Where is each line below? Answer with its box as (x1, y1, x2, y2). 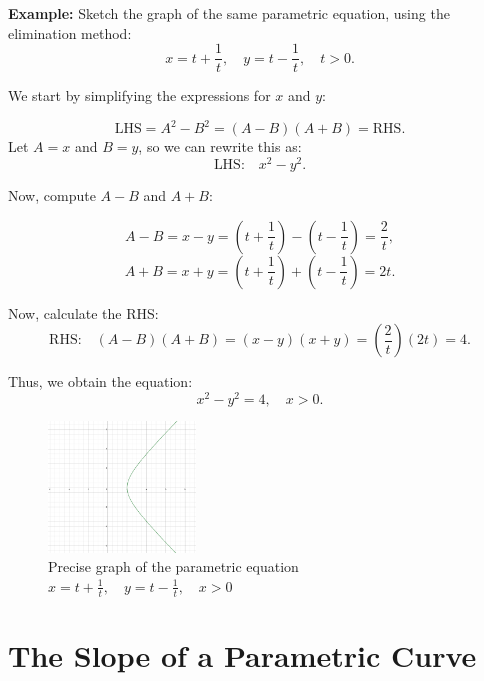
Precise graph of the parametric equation (48, 556, 299, 577)
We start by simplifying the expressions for (8, 85, 271, 106)
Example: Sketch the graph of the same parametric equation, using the (8, 3, 450, 23)
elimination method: (8, 22, 132, 43)
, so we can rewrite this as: (138, 136, 302, 157)
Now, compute (8, 185, 96, 206)
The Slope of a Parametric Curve (8, 634, 477, 675)
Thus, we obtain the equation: (8, 371, 193, 392)
